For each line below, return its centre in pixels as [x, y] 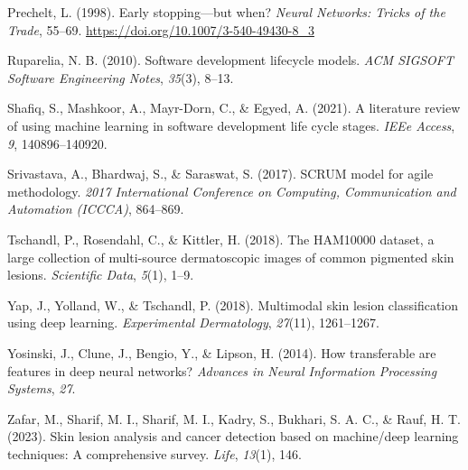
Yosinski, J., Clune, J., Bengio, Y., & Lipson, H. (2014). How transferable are [222, 352]
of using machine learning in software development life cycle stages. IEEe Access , [231, 125]
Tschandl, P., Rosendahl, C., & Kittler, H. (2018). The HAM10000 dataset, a [221, 239]
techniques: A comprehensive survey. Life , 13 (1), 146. [154, 453]
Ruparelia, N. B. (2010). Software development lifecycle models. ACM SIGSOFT [231, 60]
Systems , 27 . [42, 388]
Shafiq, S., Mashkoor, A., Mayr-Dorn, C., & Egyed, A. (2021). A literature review [234, 108]
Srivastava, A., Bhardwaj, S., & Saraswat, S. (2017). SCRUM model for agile [220, 174]
